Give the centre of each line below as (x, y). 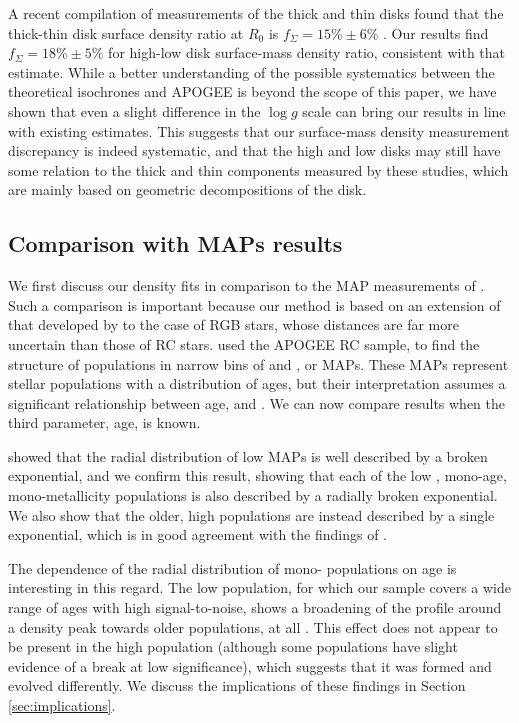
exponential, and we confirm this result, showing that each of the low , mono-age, (257, 475)
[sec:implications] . (62, 705)
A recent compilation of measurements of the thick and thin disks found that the (256, 13)
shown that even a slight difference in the (134, 110)
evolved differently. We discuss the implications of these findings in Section (237, 685)
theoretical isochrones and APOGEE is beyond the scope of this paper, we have (252, 91)
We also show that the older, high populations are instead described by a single (251, 514)
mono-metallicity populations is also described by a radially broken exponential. (253, 495)
